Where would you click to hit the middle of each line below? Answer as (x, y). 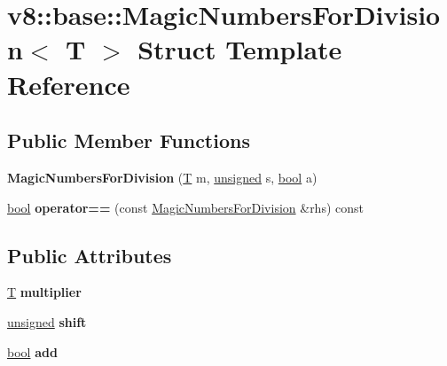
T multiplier (44, 292)
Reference (69, 84)
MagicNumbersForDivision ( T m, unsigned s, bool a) (162, 177)
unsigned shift (47, 321)
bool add (32, 351)
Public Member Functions (129, 140)
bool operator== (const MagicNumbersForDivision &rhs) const (185, 207)
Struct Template (240, 49)
